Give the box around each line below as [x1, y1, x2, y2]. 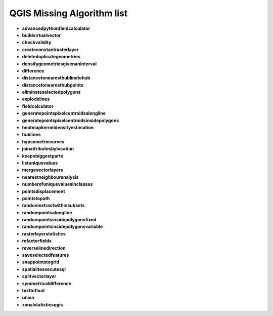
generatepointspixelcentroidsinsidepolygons [22, 117, 119, 124]
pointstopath [22, 195, 50, 201]
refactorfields [22, 238, 52, 244]
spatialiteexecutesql [22, 266, 66, 272]
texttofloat [22, 288, 45, 293]
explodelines [22, 96, 50, 102]
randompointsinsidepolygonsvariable [22, 223, 103, 230]
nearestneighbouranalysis [22, 174, 79, 180]
